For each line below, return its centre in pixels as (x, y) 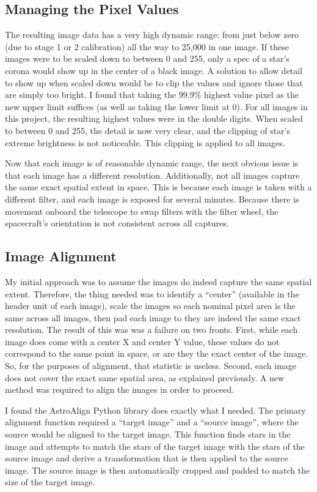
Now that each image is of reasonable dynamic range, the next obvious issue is (152, 163)
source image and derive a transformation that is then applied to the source (147, 458)
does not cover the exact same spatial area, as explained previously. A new (145, 377)
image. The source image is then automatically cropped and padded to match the (158, 470)
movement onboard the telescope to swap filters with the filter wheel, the (142, 211)
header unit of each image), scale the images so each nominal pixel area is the (150, 306)
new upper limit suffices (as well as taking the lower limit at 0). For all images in (156, 106)
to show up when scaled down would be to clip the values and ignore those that (154, 82)
